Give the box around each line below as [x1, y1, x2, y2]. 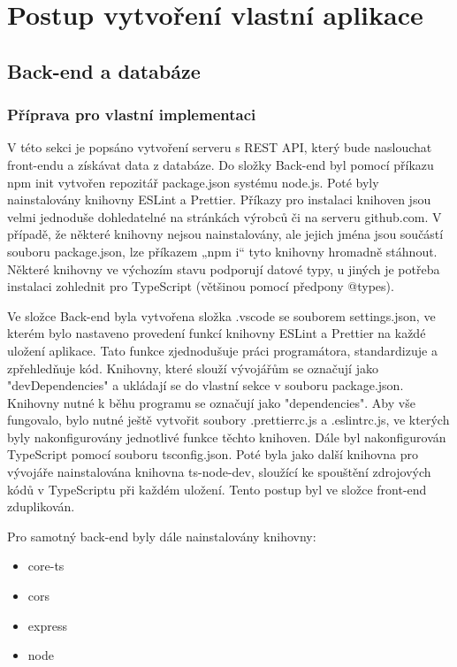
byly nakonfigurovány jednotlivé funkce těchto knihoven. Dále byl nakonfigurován [7, 427, 446, 446]
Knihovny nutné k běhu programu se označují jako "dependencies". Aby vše [7, 393, 415, 411]
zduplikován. [7, 497, 75, 516]
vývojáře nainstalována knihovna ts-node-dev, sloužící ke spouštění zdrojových [7, 463, 431, 481]
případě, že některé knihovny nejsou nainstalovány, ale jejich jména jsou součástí [7, 225, 444, 243]
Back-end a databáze [7, 57, 201, 84]
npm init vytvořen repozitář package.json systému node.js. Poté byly [7, 172, 379, 191]
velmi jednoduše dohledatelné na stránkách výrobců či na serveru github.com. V [7, 207, 442, 226]
